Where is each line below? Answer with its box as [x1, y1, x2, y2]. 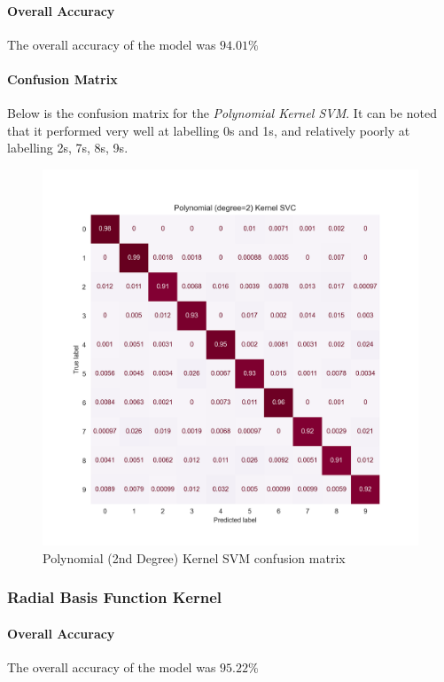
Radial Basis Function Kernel [7, 586, 222, 608]
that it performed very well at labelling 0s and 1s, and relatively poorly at [7, 121, 410, 139]
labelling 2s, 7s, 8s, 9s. [7, 138, 129, 157]
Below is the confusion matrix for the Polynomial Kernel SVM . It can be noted [7, 104, 437, 122]
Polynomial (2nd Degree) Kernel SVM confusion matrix [43, 548, 346, 567]
